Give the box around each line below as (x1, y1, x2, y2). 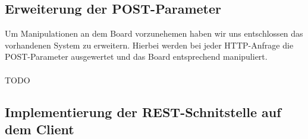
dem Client (5, 119, 74, 138)
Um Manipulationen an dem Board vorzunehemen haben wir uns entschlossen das (5, 27, 303, 40)
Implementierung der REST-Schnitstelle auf (5, 102, 281, 121)
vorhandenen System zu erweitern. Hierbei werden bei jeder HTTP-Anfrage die (5, 38, 294, 51)
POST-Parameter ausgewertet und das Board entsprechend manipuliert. (5, 50, 268, 63)
